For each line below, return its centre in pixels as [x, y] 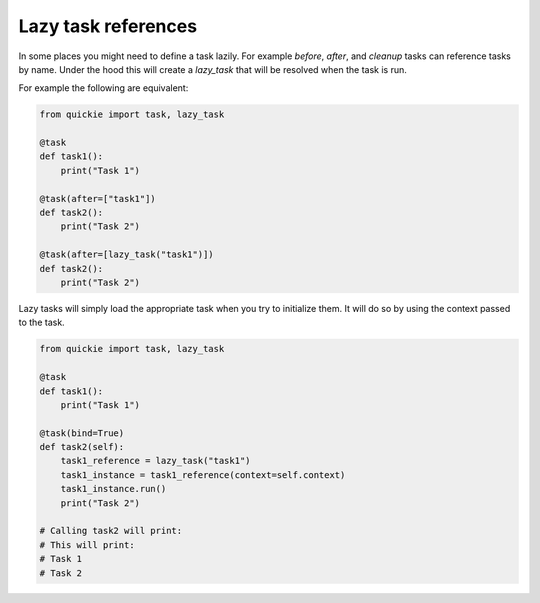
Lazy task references [108, 26]
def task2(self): [82, 447]
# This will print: [87, 544]
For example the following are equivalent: [103, 88]
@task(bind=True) [82, 433]
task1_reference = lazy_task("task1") [155, 461]
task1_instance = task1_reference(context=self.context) [203, 474]
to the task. [41, 322]
